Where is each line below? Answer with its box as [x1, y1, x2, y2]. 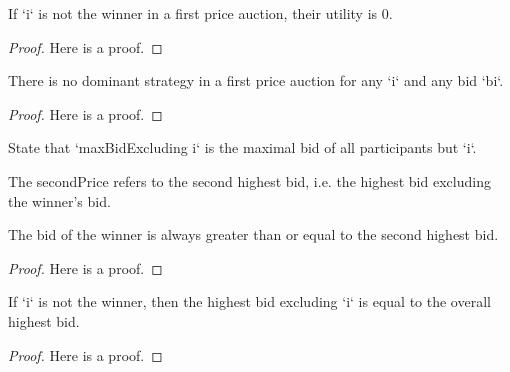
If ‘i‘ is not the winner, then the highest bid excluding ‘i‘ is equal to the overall [8, 291, 491, 312]
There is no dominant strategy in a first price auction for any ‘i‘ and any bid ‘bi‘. [8, 70, 504, 91]
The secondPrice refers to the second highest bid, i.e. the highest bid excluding [8, 170, 491, 191]
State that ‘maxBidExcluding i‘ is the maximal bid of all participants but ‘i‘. [8, 137, 477, 158]
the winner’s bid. [8, 190, 111, 211]
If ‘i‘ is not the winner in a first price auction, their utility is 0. [8, 3, 393, 23]
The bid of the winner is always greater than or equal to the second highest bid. [8, 224, 499, 245]
